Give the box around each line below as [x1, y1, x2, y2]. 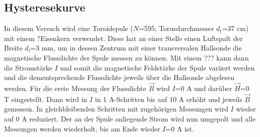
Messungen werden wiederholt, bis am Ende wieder [4, 123, 160, 133]
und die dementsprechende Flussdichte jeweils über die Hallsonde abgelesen [4, 72, 234, 82]
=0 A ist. [165, 123, 194, 133]
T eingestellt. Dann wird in [4, 93, 87, 104]
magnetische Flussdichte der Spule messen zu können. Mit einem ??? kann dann [4, 52, 249, 62]
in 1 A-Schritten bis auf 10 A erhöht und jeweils [94, 93, 242, 104]
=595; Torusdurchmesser [138, 23, 214, 33]
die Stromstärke [4, 62, 52, 72]
